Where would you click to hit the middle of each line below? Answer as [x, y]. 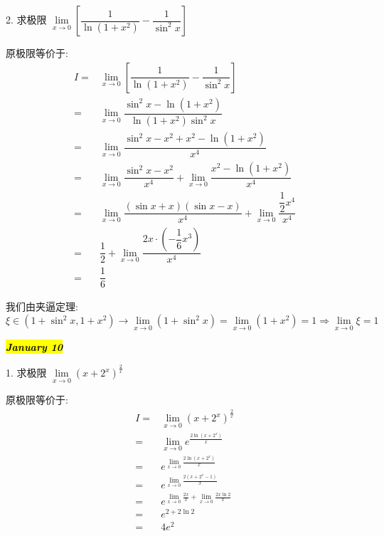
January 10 [34, 347]
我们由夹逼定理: [42, 306]
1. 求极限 [26, 373]
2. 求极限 [26, 19]
